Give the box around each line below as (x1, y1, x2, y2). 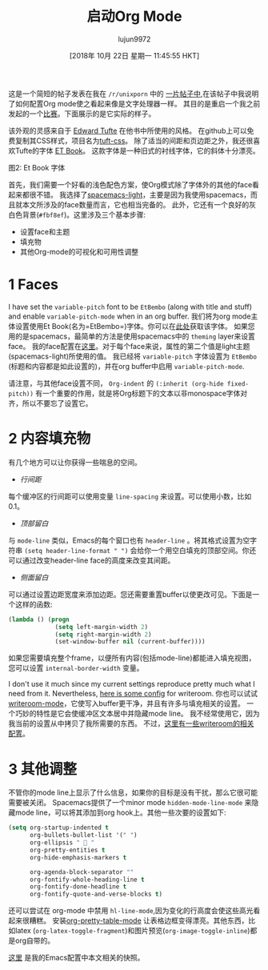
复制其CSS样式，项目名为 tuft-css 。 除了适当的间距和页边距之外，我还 (14, 135, 246, 145)
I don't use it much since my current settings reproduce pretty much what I (8, 679, 255, 689)
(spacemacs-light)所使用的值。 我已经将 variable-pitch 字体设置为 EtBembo (8, 351, 258, 361)
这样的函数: (14, 599, 54, 609)
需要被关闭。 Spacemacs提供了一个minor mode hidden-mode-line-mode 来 (8, 798, 252, 808)
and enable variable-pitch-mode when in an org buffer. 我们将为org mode (8, 311, 251, 321)
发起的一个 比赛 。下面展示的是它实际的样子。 (8, 109, 156, 118)
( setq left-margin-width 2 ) (54, 623, 149, 631)
